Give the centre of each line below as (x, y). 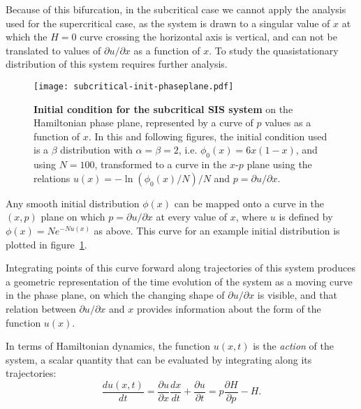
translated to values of (53, 50)
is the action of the (293, 346)
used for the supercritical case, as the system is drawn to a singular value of (168, 23)
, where (251, 217)
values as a (288, 122)
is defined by (306, 217)
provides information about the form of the (229, 308)
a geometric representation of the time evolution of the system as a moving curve (179, 281)
